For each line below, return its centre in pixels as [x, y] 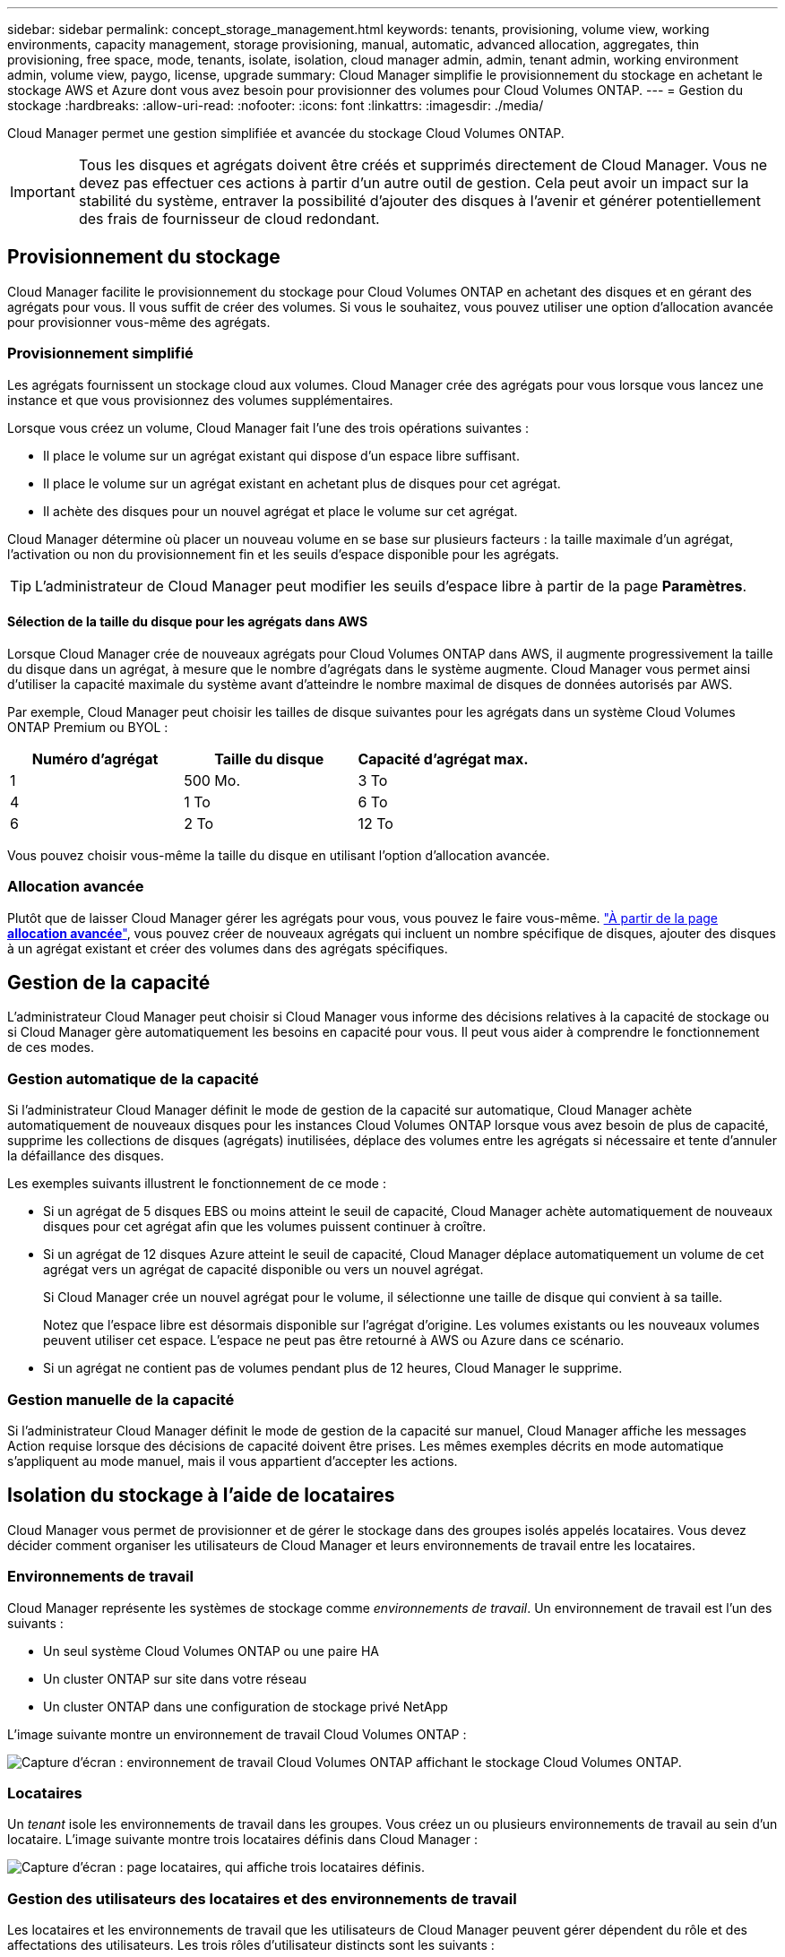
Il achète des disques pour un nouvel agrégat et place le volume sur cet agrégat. [280, 511]
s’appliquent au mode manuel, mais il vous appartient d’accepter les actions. [233, 1461]
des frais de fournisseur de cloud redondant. [229, 219]
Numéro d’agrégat [95, 759]
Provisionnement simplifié [100, 353]
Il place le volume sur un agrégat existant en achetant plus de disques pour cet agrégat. [302, 483]
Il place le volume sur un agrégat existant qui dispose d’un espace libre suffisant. [281, 455]
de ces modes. [51, 1047]
